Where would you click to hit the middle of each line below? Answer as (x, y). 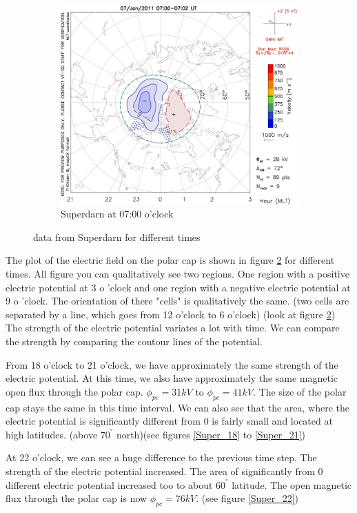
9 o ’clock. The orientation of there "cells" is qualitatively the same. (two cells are (177, 301)
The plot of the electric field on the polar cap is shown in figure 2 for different (170, 260)
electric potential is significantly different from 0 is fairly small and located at (169, 421)
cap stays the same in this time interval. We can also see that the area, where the (178, 407)
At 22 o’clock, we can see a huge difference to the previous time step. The (161, 457)
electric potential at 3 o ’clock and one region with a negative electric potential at (178, 287)
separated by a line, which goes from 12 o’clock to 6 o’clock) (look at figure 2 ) (171, 314)
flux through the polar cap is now (76, 498)
